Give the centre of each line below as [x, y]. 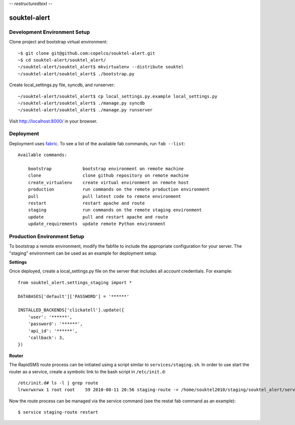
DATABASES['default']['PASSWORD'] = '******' [74, 296]
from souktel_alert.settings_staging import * [75, 282]
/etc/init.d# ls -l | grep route [58, 383]
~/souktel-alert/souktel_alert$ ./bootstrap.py [76, 74]
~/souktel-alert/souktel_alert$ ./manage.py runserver [85, 110]
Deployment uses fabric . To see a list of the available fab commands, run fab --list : [97, 143]
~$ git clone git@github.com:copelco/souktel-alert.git [87, 53]
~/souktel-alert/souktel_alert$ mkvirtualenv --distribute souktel [101, 67]
